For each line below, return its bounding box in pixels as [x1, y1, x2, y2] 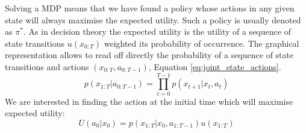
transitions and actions [5, 60, 89, 72]
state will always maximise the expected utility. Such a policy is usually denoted [5, 13, 301, 26]
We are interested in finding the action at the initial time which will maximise [5, 95, 293, 107]
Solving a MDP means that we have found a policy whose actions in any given [5, 2, 295, 14]
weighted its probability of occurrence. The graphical [104, 37, 299, 49]
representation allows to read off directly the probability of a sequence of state [5, 49, 294, 61]
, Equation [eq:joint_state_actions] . [148, 60, 281, 72]
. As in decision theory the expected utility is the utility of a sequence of [23, 25, 291, 38]
